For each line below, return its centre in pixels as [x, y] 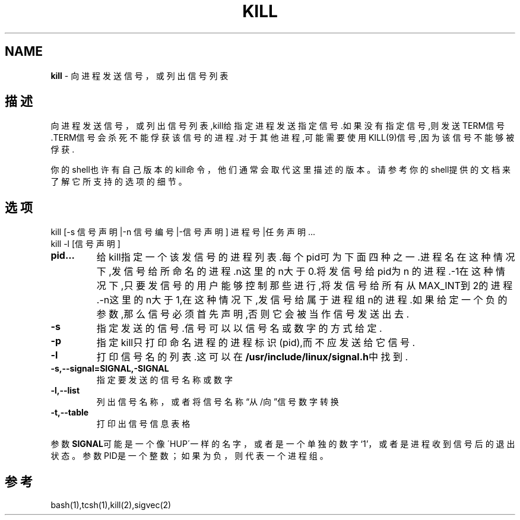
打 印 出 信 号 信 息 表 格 [143, 424]
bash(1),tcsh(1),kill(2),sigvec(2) [111, 505]
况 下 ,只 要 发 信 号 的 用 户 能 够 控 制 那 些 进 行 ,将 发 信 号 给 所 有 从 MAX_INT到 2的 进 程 [305, 286]
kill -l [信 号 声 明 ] [85, 244]
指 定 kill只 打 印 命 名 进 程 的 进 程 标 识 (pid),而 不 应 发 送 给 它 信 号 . [256, 343]
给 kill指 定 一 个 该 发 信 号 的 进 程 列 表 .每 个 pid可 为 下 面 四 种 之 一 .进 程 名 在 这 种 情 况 [306, 257]
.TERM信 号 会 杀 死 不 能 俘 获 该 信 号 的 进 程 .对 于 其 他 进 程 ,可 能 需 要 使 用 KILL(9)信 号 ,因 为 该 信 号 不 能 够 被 [283, 138]
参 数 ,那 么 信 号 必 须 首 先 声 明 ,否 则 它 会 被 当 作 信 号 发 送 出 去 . [253, 314]
